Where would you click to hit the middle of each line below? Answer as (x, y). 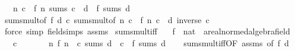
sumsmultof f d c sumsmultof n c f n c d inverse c (107, 19)
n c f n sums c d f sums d (72, 8)
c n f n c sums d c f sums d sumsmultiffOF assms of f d (151, 42)
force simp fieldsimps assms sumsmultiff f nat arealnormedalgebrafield (147, 31)
